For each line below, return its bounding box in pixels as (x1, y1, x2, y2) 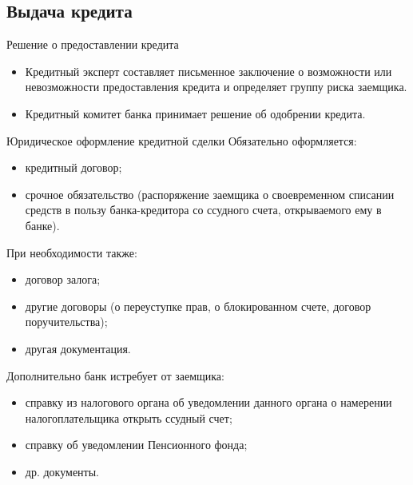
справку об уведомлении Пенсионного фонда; (25, 436, 248, 453)
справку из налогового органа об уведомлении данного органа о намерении (25, 394, 392, 411)
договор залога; (25, 271, 101, 288)
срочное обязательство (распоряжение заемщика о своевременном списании (25, 185, 395, 202)
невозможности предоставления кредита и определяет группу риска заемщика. (25, 78, 407, 95)
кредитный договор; (25, 159, 122, 176)
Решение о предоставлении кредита (6, 36, 179, 53)
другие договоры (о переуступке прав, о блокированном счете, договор (25, 297, 371, 314)
